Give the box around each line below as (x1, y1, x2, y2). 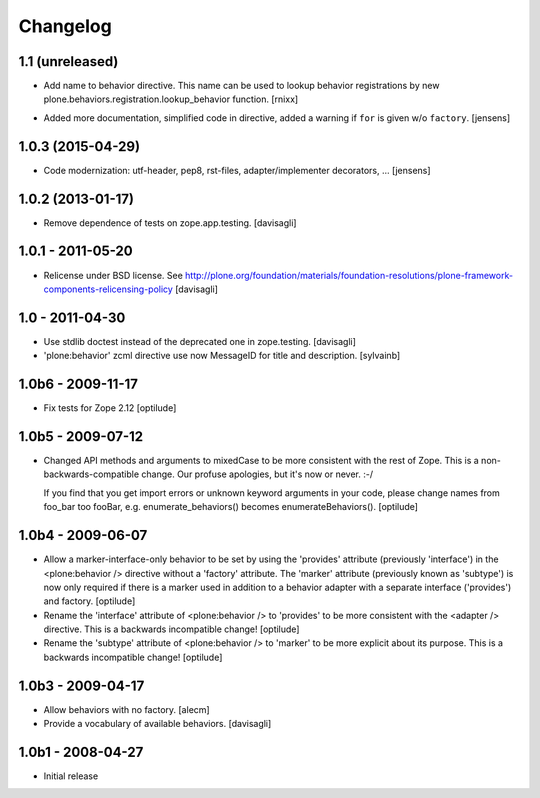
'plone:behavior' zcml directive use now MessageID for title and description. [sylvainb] (43, 350, 401, 362)
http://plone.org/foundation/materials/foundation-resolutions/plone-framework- (185, 269, 514, 281)
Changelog (18, 15, 112, 37)
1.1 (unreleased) (18, 53, 119, 70)
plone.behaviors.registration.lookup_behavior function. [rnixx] (43, 93, 299, 105)
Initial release (43, 770, 99, 782)
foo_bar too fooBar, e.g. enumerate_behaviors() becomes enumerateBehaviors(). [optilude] (43, 501, 419, 513)
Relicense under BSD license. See (43, 269, 184, 281)
